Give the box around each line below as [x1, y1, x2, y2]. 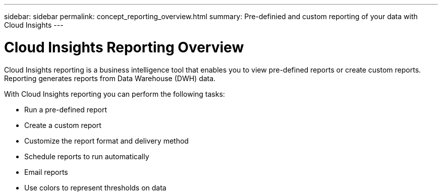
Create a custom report [24, 120, 101, 129]
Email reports [24, 167, 68, 176]
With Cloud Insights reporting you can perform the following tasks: [4, 89, 225, 98]
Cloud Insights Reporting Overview [4, 38, 244, 56]
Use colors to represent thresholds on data [24, 183, 167, 192]
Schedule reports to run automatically [24, 152, 149, 161]
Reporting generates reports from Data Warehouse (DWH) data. [4, 74, 216, 83]
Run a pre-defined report [24, 105, 107, 114]
